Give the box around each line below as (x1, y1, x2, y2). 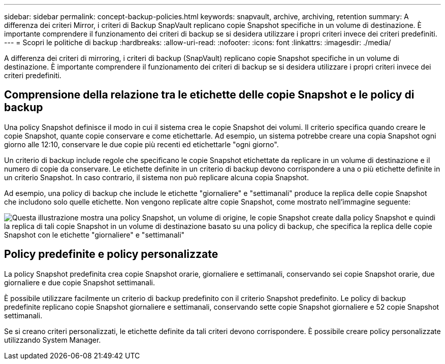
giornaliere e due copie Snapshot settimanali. (4, 278, 155, 287)
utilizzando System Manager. (4, 335, 101, 344)
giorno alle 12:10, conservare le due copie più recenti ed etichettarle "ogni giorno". (4, 140, 279, 149)
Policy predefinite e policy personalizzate (4, 248, 218, 261)
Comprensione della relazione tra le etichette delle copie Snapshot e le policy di (4, 88, 415, 102)
